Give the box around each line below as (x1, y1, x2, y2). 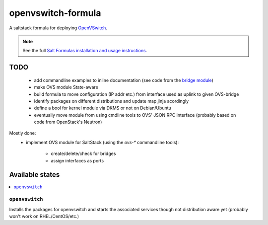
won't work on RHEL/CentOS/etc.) (9, 214, 79, 220)
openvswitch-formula (9, 7, 101, 18)
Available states (9, 170, 60, 179)
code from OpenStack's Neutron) (34, 119, 102, 125)
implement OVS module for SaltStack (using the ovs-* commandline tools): (26, 139, 179, 145)
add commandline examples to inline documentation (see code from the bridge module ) (34, 77, 213, 83)
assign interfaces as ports (51, 157, 104, 163)
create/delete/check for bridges (51, 150, 116, 156)
